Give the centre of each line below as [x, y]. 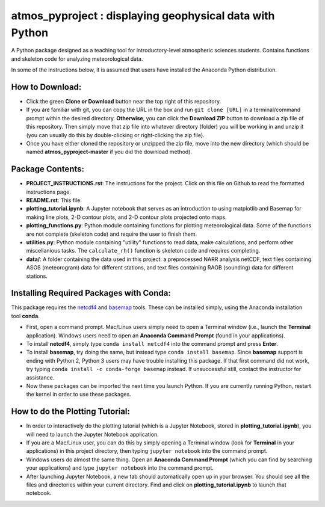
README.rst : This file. [54, 200]
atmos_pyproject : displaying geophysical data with [143, 16]
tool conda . [26, 316]
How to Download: [46, 87]
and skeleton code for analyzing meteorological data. [77, 59]
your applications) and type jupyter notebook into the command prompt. [120, 468]
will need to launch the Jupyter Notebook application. [92, 434]
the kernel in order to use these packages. [79, 395]
